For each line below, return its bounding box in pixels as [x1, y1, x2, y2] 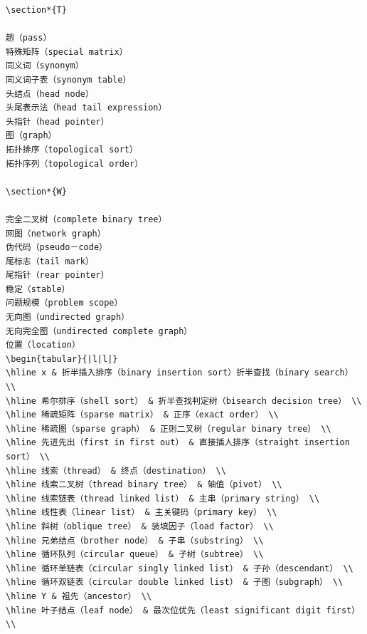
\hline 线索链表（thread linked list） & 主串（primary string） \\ [6, 493, 320, 504]
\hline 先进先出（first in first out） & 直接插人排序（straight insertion [6, 437, 350, 448]
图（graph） [6, 130, 57, 141]
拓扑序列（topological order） [6, 158, 144, 169]
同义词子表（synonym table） [6, 74, 132, 85]
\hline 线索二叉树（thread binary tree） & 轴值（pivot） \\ [6, 479, 282, 490]
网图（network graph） [6, 228, 106, 239]
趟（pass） [6, 33, 52, 43]
